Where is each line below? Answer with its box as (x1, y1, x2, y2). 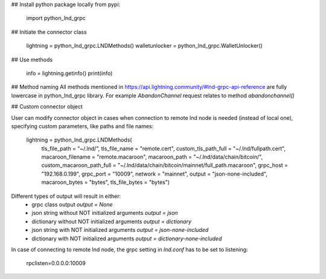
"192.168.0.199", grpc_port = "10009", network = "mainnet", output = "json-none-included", (41, 170, 268, 177)
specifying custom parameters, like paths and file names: (11, 122, 154, 130)
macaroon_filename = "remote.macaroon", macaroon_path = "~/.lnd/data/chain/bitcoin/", (41, 153, 263, 160)
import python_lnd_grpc (26, 15, 86, 22)
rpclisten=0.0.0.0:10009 (26, 260, 86, 267)
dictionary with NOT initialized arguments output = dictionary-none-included (31, 235, 222, 242)
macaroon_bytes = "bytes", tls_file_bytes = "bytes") (41, 179, 170, 186)
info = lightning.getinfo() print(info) (26, 70, 113, 77)
